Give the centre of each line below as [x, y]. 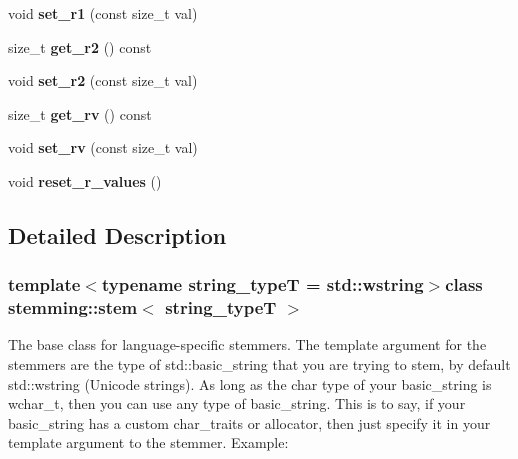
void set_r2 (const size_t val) [103, 80]
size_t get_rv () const [80, 113]
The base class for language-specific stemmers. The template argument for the [247, 344]
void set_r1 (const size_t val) [103, 13]
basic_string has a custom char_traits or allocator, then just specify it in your [249, 422]
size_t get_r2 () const [80, 46]
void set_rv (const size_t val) [103, 147]
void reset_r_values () [85, 180]
